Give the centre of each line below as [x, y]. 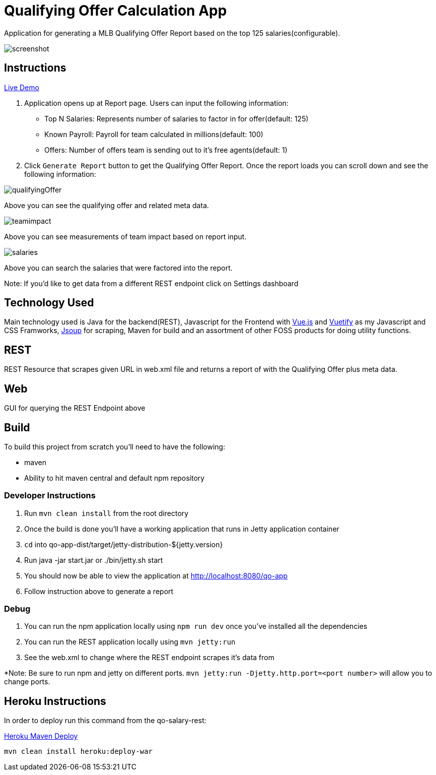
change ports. [27, 682]
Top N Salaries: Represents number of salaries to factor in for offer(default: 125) [176, 118]
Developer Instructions [50, 496]
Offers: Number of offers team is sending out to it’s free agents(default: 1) [166, 150]
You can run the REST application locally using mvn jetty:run [130, 642]
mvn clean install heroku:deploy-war [79, 752]
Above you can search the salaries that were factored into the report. [118, 268]
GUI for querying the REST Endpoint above [75, 408]
